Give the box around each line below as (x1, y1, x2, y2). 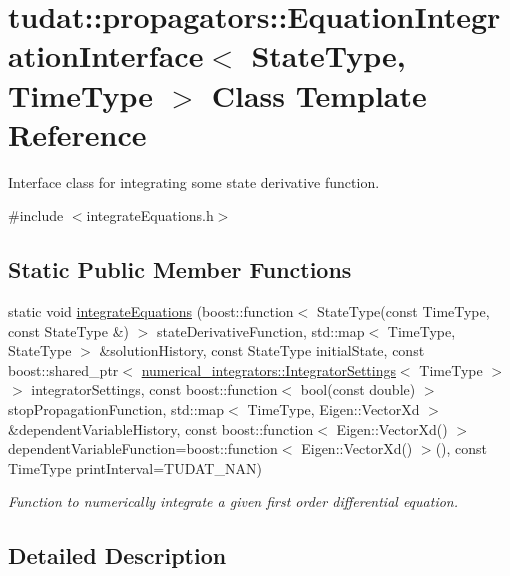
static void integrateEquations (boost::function (8, 301, 294, 322)
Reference (8, 113, 147, 154)
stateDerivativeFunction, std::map (157, 320, 365, 341)
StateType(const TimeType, (316, 301, 490, 322)
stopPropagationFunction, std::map (8, 399, 225, 420)
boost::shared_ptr (8, 359, 119, 380)
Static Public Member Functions (8, 254, 352, 285)
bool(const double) (300, 379, 416, 400)
